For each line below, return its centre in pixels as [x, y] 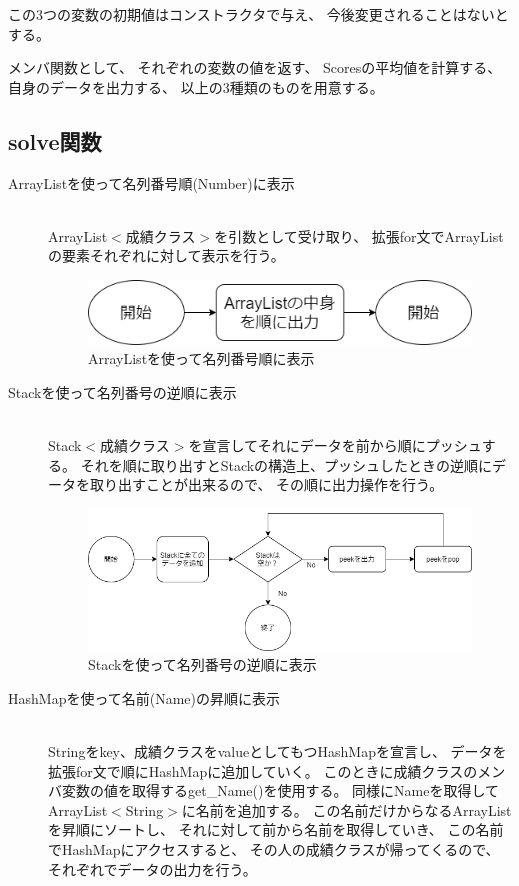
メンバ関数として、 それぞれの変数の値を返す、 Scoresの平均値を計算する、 [255, 67]
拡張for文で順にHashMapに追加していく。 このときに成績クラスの [263, 770]
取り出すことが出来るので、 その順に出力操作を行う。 [266, 484]
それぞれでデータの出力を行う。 [152, 868]
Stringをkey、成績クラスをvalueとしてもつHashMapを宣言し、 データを [277, 751]
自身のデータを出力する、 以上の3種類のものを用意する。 [196, 86]
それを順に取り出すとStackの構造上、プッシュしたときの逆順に [286, 464]
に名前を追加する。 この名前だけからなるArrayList [346, 809]
